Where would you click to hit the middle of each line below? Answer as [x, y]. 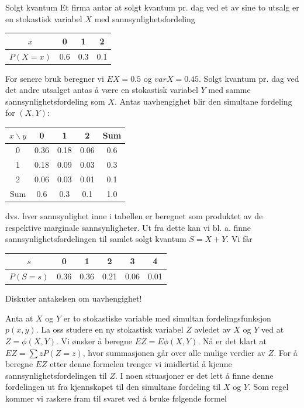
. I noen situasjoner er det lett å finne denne [194, 375]
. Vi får [239, 239]
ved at [273, 329]
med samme [229, 90]
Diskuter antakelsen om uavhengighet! [74, 298]
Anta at [19, 318]
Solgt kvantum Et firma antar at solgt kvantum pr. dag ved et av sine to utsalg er [152, 7]
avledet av [213, 329]
